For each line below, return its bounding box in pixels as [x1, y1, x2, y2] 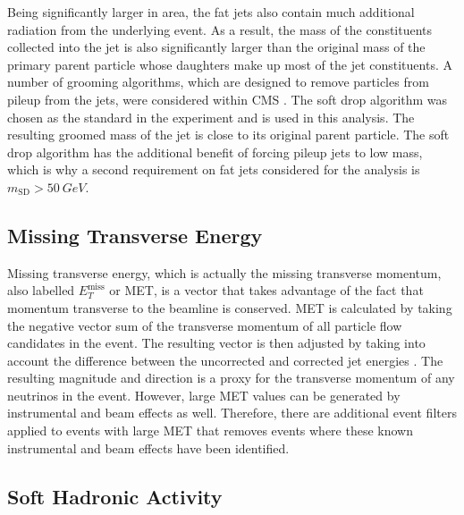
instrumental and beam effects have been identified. [7, 438, 290, 457]
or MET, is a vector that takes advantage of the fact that [109, 281, 424, 300]
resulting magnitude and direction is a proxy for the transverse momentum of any [7, 368, 455, 387]
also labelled [7, 281, 75, 300]
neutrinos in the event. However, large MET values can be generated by [7, 385, 401, 404]
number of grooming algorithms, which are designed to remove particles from [7, 72, 429, 91]
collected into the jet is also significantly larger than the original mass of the [7, 38, 426, 56]
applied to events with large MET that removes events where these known [7, 421, 414, 440]
